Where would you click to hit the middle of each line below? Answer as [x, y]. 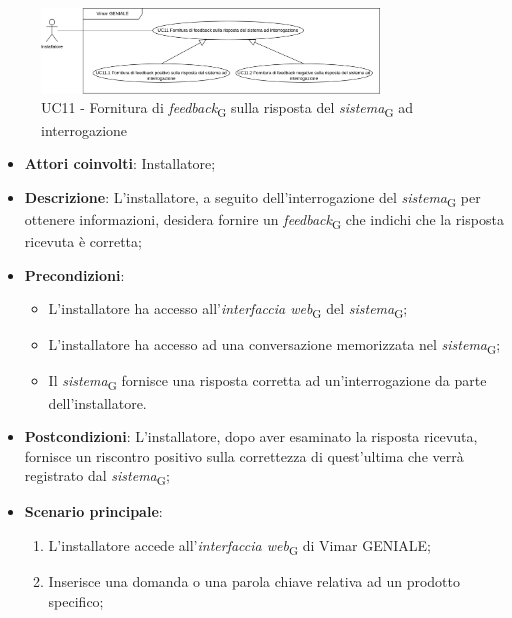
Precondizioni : [74, 274]
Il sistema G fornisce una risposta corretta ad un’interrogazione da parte [267, 382]
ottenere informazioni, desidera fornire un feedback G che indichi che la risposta [264, 220]
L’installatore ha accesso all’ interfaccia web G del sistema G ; [228, 309]
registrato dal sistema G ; [97, 477]
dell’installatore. [97, 402]
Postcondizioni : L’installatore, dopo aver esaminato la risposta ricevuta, [251, 436]
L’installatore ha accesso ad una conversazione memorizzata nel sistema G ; [274, 346]
